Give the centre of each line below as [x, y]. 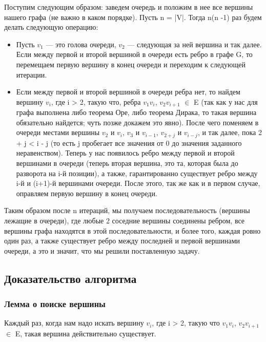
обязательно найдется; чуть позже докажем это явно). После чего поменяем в [137, 122]
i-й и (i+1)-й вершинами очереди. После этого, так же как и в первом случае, [138, 183]
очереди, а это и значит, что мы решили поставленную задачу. [102, 250]
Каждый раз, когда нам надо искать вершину [74, 323]
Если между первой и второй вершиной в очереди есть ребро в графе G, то [134, 54]
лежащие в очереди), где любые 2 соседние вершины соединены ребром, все [125, 220]
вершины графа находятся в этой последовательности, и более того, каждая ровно [132, 230]
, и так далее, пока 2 [230, 132]
